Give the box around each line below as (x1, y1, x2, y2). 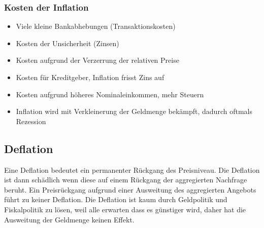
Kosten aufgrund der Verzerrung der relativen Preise (16, 55, 179, 65)
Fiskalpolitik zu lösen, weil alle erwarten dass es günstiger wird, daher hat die (4, 204, 246, 214)
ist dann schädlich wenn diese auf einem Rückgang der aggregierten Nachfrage (4, 174, 247, 185)
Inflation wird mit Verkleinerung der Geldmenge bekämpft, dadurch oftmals (16, 106, 252, 117)
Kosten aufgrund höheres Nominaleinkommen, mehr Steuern (16, 89, 204, 99)
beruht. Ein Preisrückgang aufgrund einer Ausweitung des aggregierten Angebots (4, 184, 256, 195)
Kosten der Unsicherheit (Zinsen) (16, 37, 119, 48)
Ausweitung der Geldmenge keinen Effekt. (4, 214, 135, 224)
